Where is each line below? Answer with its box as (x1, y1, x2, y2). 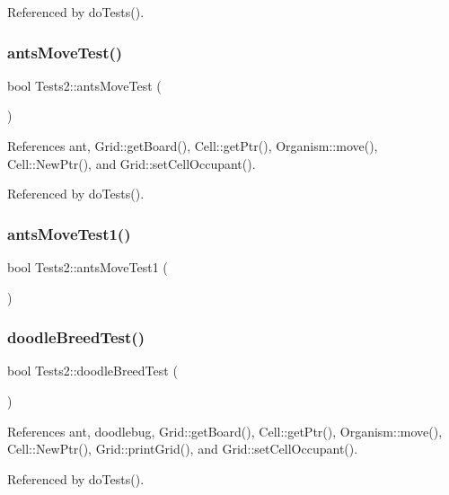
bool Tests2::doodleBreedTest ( (7, 361, 178, 380)
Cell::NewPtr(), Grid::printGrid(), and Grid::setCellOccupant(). (7, 439, 358, 458)
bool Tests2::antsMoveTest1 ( (7, 258, 168, 276)
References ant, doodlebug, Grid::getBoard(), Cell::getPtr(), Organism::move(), (7, 421, 443, 440)
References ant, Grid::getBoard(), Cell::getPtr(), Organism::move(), (7, 137, 378, 155)
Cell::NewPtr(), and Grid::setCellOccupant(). (7, 154, 256, 172)
